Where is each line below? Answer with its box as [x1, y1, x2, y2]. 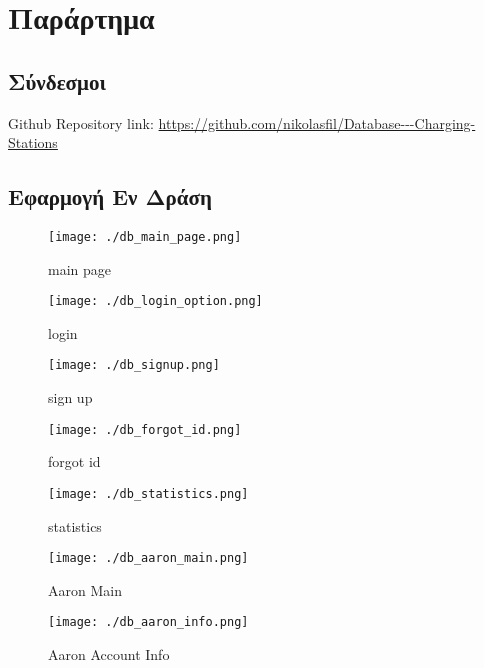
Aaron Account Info [48, 644, 170, 665]
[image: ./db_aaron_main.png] [48, 551, 249, 566]
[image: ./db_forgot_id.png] [48, 422, 242, 437]
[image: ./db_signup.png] [48, 358, 220, 373]
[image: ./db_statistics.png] [48, 486, 249, 501]
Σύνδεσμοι [8, 65, 106, 96]
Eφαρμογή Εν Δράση [8, 181, 212, 212]
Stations [8, 132, 58, 153]
